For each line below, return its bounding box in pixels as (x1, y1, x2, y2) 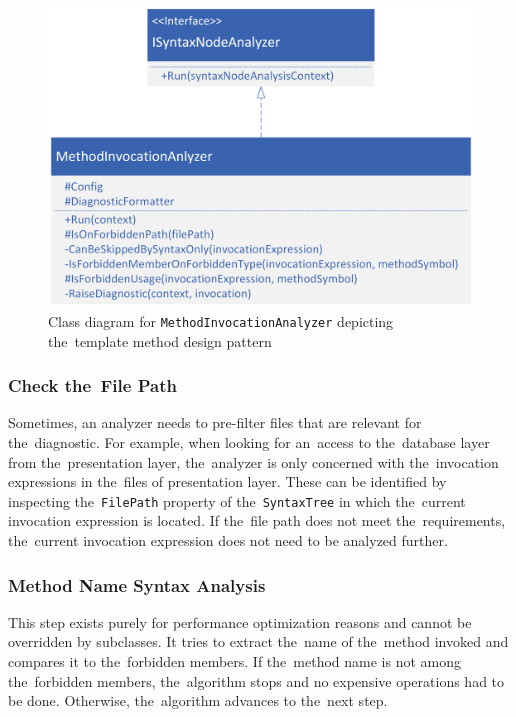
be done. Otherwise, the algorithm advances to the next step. (8, 690, 388, 711)
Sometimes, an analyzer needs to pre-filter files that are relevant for (8, 412, 422, 433)
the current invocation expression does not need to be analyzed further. (8, 530, 448, 551)
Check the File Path (8, 373, 177, 398)
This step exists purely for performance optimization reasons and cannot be (8, 611, 472, 632)
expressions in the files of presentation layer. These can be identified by (8, 471, 447, 492)
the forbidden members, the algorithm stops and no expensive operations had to (8, 670, 505, 691)
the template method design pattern (48, 330, 272, 351)
